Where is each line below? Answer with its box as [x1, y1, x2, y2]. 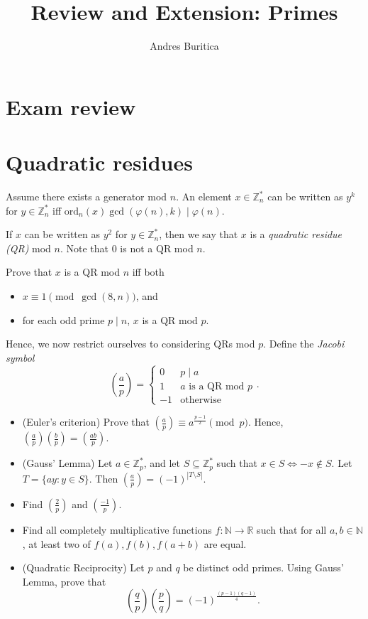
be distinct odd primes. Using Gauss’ [183, 560, 344, 575]
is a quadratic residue [250, 227, 342, 242]
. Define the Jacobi [263, 336, 345, 351]
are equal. [203, 536, 247, 551]
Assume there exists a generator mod [6, 189, 167, 204]
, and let [143, 456, 180, 470]
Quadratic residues [6, 148, 193, 177]
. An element [176, 189, 232, 204]
